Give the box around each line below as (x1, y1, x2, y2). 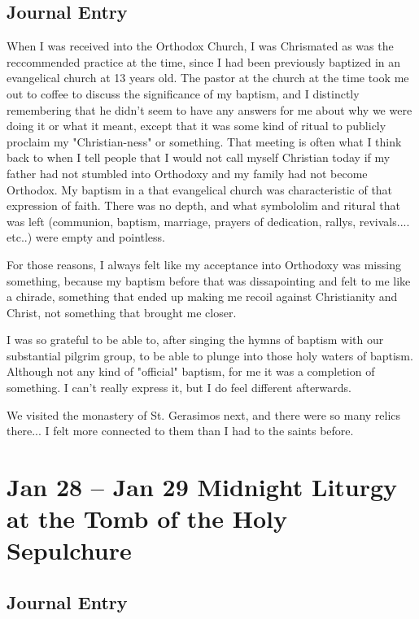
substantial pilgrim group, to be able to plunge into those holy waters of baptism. (7, 347, 413, 364)
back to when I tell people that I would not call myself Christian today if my (7, 149, 391, 166)
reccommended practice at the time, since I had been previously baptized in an (7, 53, 401, 70)
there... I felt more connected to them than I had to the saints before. (7, 422, 354, 439)
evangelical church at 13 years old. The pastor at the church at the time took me (7, 69, 409, 86)
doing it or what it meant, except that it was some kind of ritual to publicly (7, 117, 386, 134)
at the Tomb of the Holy (7, 502, 287, 535)
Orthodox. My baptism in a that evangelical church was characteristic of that (7, 181, 393, 198)
